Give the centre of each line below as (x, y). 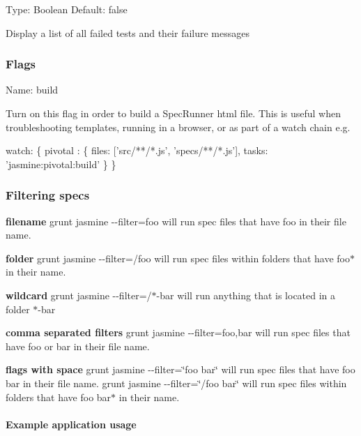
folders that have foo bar (59, 397)
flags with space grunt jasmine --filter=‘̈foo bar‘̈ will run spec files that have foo (180, 369)
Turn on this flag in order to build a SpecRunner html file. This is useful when (173, 113)
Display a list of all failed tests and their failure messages (128, 32)
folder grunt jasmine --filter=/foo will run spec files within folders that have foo (178, 258)
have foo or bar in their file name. (78, 346)
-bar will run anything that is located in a (246, 295)
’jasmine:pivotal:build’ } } (61, 164)
